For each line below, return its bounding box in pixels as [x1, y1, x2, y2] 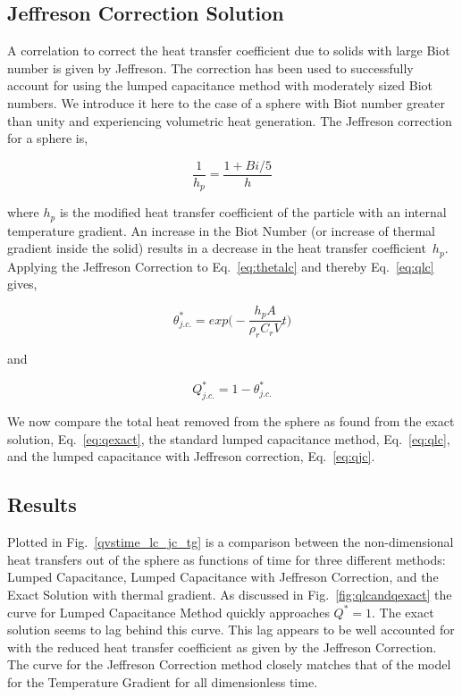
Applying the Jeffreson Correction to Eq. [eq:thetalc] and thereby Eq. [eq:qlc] [7, 256, 434, 275]
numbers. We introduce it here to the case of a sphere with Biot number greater [7, 93, 445, 112]
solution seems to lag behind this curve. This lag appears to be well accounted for [7, 620, 455, 639]
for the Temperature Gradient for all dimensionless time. [7, 672, 318, 691]
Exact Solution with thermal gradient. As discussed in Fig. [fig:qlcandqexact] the [7, 584, 452, 603]
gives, [7, 274, 38, 293]
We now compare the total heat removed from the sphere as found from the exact [7, 412, 455, 431]
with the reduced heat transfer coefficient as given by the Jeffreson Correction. [7, 637, 437, 656]
